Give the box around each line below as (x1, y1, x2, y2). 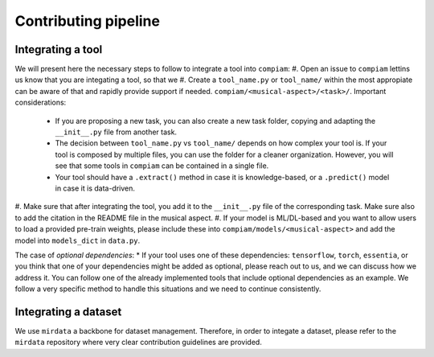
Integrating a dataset (14, 305, 122, 318)
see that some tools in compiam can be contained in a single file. (55, 161, 269, 170)
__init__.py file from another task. (55, 127, 177, 137)
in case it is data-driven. (55, 183, 136, 193)
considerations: (14, 97, 67, 108)
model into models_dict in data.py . (14, 236, 141, 245)
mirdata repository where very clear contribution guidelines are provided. (14, 338, 263, 347)
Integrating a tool (14, 43, 103, 56)
